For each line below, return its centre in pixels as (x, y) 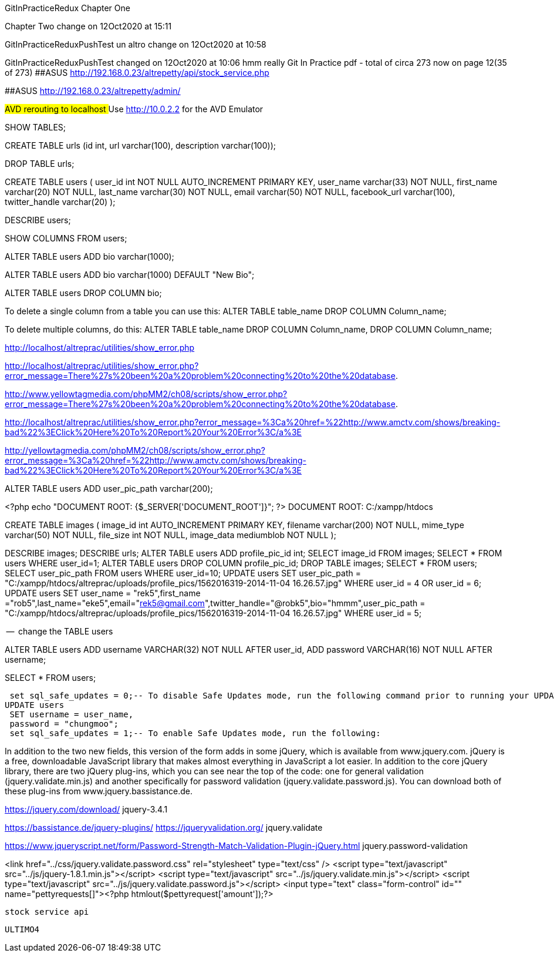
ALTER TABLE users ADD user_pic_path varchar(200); (109, 488)
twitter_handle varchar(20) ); (60, 202)
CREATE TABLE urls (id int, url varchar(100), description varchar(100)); (140, 145)
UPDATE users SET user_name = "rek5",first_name (103, 593)
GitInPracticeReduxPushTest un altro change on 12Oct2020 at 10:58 (136, 44)
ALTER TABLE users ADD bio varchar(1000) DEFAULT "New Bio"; (130, 275)
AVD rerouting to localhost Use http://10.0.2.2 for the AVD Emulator (134, 109)
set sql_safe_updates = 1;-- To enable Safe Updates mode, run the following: (195, 733)
